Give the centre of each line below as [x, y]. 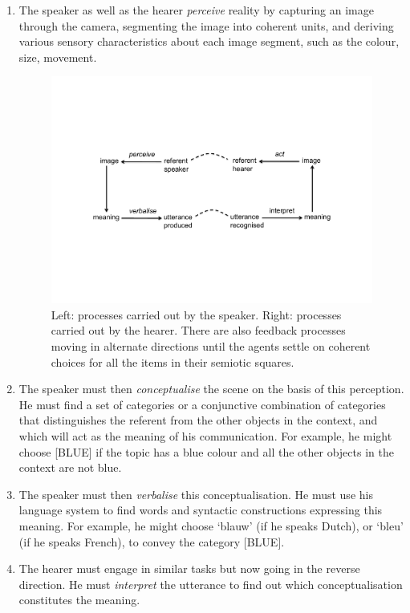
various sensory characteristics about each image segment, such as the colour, [209, 41]
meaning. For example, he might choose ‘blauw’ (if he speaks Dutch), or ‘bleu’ [211, 525]
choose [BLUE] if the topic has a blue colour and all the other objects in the [206, 451]
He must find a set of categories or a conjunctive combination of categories [202, 404]
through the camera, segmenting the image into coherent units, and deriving [206, 25]
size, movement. [58, 57]
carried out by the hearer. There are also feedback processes [198, 330]
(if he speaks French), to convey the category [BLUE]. [152, 541]
